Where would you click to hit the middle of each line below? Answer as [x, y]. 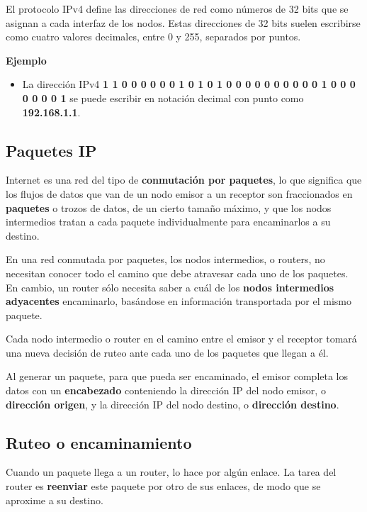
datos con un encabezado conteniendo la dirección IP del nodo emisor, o [166, 390]
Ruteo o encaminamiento [99, 442]
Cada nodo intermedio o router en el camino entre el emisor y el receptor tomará [181, 339]
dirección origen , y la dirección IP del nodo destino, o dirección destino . [173, 404]
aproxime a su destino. [55, 500]
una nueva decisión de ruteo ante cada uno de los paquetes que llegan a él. [167, 352]
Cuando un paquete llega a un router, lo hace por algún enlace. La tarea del [171, 472]
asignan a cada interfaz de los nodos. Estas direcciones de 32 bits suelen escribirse [183, 22]
